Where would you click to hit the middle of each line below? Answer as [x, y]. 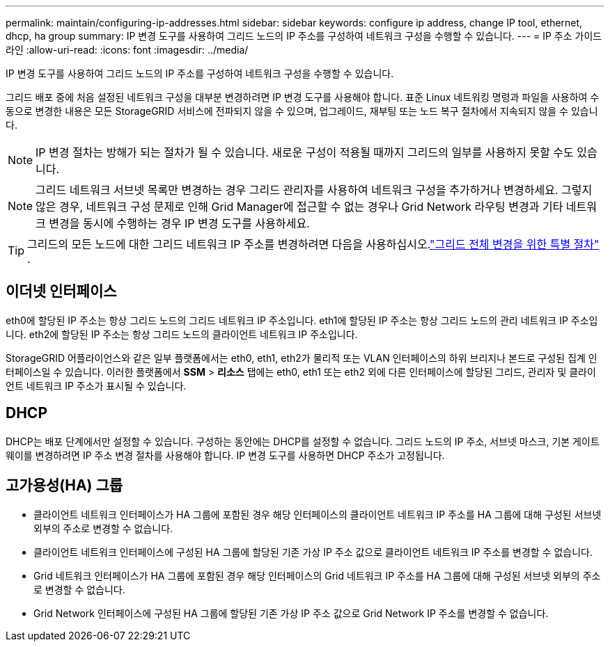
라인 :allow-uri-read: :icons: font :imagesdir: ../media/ [127, 50]
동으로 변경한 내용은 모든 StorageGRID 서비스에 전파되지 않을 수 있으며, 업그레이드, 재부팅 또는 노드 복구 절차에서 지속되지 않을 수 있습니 [302, 111]
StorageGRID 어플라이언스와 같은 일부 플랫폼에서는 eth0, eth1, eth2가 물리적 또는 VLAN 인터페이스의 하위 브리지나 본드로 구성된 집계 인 [302, 358]
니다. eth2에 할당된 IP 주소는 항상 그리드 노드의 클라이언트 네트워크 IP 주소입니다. [182, 334]
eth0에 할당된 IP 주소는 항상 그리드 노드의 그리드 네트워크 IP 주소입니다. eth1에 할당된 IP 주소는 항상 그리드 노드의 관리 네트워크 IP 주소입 [302, 320]
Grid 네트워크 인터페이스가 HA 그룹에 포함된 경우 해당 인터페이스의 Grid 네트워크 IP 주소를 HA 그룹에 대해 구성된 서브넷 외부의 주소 [317, 575]
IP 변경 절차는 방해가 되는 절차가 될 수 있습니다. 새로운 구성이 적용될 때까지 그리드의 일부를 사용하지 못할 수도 [305, 152]
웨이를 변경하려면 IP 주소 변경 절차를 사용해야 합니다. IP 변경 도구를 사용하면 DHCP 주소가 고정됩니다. [225, 455]
